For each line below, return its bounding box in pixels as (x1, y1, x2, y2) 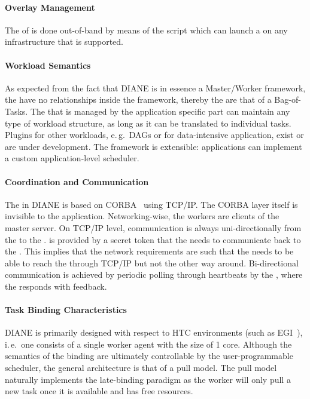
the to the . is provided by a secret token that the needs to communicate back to (5, 233, 301, 245)
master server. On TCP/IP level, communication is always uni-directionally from (5, 221, 302, 234)
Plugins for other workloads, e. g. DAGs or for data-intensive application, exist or (5, 128, 304, 141)
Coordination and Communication (5, 175, 149, 188)
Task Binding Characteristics (5, 303, 127, 316)
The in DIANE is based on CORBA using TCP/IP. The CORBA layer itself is (5, 198, 298, 210)
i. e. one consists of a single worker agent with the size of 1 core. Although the (5, 337, 292, 350)
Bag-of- (274, 93, 301, 106)
